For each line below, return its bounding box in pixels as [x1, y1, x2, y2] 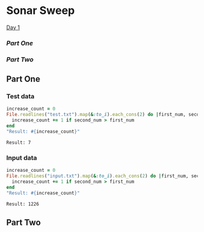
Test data [6, 92, 35, 101]
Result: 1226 [6, 201, 39, 207]
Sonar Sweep [6, 4, 75, 18]
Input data [6, 153, 38, 162]
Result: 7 [6, 139, 32, 146]
